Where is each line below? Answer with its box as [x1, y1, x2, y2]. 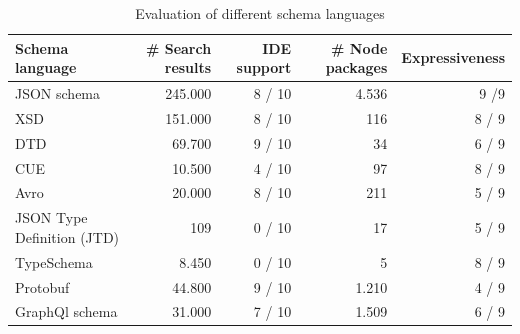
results [164, 57, 212, 78]
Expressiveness [401, 47, 505, 68]
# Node [331, 37, 388, 58]
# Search [145, 37, 212, 58]
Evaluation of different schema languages [135, 3, 385, 23]
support [236, 57, 292, 78]
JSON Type [15, 207, 88, 228]
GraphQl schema [15, 301, 118, 322]
